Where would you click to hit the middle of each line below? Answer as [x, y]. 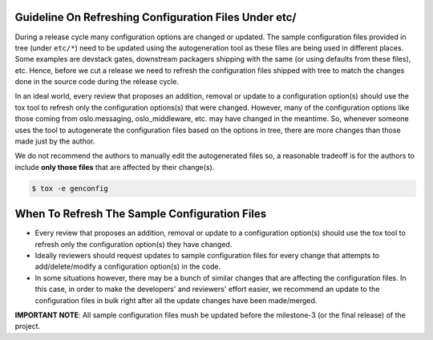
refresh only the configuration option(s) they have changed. [134, 244]
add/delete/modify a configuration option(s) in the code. [128, 267]
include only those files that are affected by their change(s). [115, 167]
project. [28, 326]
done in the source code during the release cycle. [97, 82]
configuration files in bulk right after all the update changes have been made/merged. [176, 300]
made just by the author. [55, 141]
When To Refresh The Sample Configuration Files [141, 214]
